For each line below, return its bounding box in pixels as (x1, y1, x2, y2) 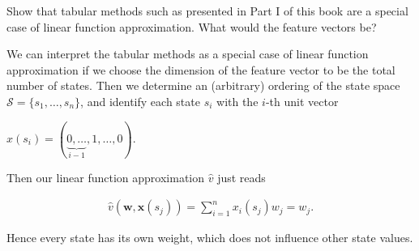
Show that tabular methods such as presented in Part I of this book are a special (6, 2, 408, 19)
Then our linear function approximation (6, 168, 205, 185)
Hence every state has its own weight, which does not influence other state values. (6, 229, 413, 246)
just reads (217, 168, 266, 185)
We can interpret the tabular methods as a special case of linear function (6, 45, 369, 62)
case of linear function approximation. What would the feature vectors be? (6, 18, 377, 35)
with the (216, 92, 259, 109)
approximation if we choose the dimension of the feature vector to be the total (6, 61, 395, 78)
